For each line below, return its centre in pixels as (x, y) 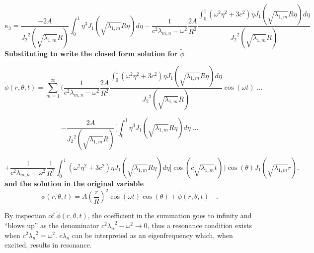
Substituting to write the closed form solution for (91, 54)
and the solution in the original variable (74, 183)
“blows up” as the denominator (52, 225)
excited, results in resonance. (48, 245)
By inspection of (29, 215)
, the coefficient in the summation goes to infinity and (170, 215)
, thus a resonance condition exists (199, 225)
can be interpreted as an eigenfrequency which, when (153, 235)
